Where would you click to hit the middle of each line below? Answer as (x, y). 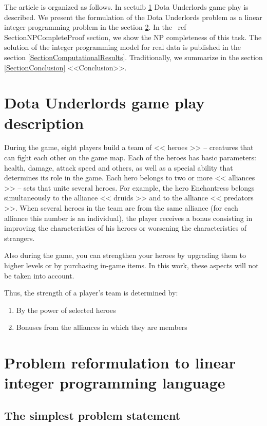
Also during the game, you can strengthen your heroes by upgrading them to (125, 255)
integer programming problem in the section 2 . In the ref (95, 27)
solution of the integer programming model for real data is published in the (122, 47)
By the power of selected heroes (66, 310)
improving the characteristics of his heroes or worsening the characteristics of (126, 228)
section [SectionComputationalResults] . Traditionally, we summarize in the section (133, 57)
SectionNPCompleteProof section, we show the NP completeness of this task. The (133, 37)
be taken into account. (39, 275)
